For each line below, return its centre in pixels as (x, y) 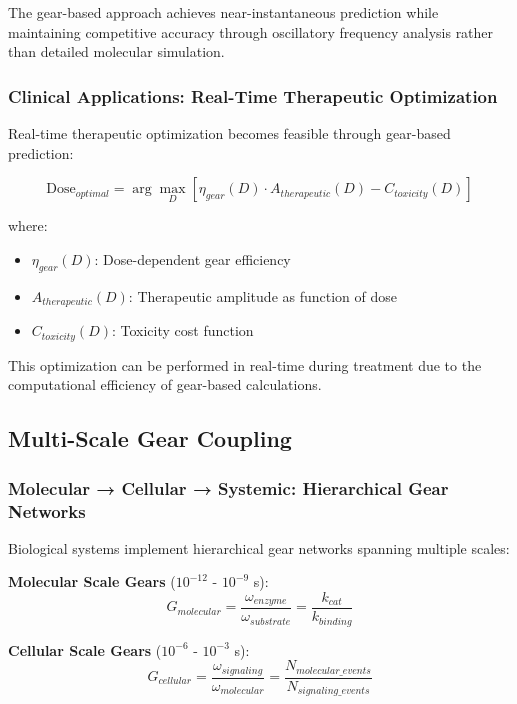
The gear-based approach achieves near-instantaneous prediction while (223, 12)
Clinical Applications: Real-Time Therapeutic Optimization (253, 95)
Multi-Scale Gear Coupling (150, 438)
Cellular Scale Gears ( (85, 649)
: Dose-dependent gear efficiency (192, 259)
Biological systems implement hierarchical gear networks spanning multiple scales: (259, 547)
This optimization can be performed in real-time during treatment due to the (245, 364)
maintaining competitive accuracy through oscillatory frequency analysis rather (251, 31)
